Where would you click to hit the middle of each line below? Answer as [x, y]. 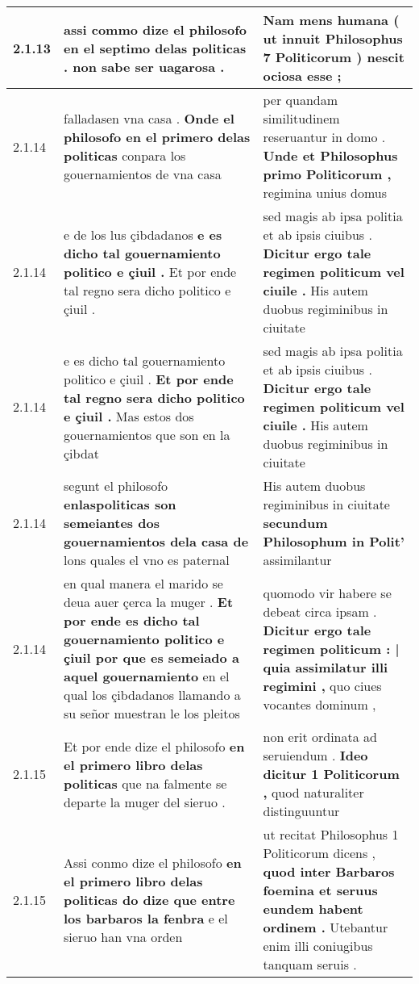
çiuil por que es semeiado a [151, 657]
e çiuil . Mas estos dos [129, 416]
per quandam [300, 100]
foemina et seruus [320, 890]
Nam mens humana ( [331, 20]
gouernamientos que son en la [147, 434]
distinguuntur [301, 811]
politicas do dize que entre [149, 899]
